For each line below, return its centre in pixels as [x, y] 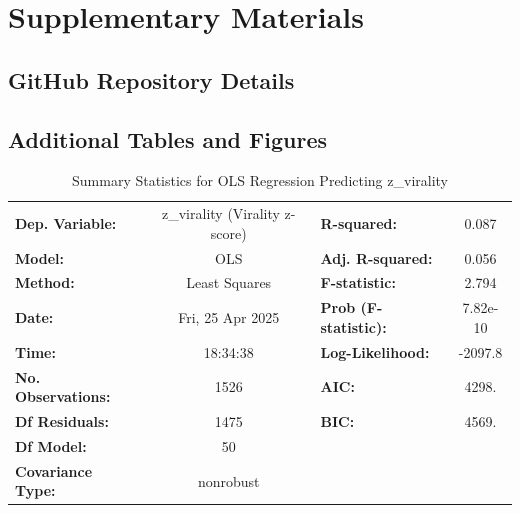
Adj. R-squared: [376, 257]
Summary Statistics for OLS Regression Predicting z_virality [260, 180]
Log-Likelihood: [375, 351]
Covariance [54, 470]
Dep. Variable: [66, 223]
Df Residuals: [62, 421]
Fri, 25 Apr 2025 [229, 317]
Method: [45, 282]
